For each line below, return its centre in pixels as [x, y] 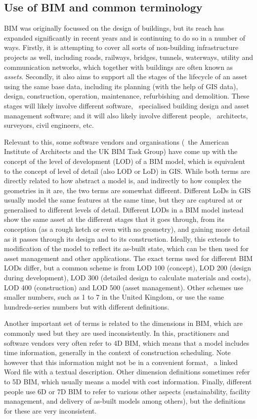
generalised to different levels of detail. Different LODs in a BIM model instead [124, 209]
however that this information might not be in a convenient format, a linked [121, 362]
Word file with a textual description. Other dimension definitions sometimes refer [127, 372]
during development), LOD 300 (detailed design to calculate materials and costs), [128, 278]
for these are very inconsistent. [50, 410]
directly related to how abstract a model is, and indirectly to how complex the [123, 181]
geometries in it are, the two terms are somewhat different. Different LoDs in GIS [128, 190]
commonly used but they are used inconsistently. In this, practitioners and [117, 333]
